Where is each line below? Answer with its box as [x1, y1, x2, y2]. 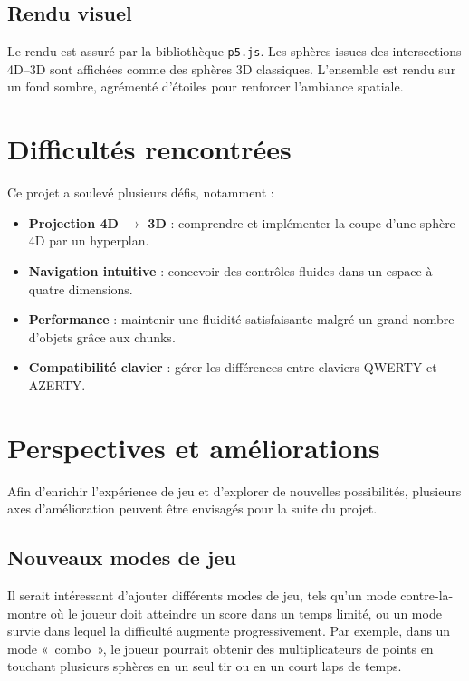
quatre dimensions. [28, 279, 133, 298]
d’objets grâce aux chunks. [28, 327, 176, 346]
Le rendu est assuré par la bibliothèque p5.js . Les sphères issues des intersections [7, 42, 462, 61]
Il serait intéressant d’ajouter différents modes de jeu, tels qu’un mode [7, 586, 397, 605]
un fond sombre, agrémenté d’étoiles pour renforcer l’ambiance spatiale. [7, 77, 404, 96]
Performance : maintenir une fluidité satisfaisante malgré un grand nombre [28, 310, 455, 329]
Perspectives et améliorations [7, 428, 380, 465]
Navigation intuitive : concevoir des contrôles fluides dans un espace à [28, 261, 433, 280]
